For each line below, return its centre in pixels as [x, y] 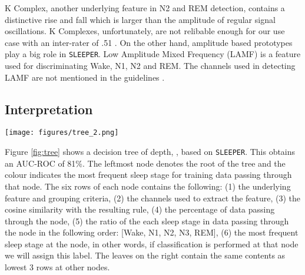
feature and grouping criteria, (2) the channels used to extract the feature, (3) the [153, 198]
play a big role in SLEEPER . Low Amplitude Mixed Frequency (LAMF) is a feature [153, 54]
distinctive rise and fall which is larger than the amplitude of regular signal [140, 19]
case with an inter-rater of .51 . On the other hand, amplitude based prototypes [149, 42]
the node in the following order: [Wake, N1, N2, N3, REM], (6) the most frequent [152, 232]
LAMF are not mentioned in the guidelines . [85, 77]
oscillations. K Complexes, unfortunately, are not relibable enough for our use [145, 31]
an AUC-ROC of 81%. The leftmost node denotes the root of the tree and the [145, 163]
